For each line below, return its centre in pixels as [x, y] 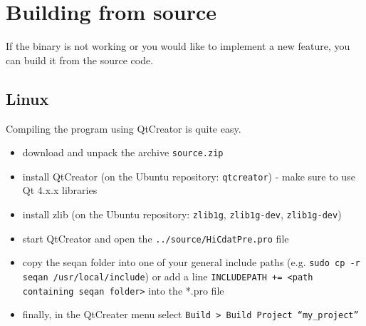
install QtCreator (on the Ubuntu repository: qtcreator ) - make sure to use [189, 176]
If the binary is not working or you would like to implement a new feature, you [178, 46]
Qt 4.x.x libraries [60, 190]
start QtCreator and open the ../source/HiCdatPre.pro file [156, 238]
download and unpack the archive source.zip [123, 152]
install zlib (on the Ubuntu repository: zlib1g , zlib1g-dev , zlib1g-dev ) [182, 214]
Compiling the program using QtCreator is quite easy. [124, 128]
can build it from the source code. [80, 60]
